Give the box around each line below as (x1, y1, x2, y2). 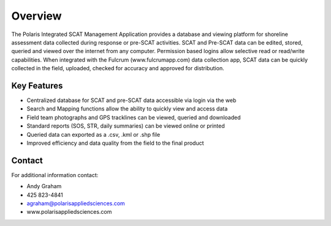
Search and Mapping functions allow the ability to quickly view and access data (26, 105, 228, 112)
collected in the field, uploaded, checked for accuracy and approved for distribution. (11, 65, 224, 72)
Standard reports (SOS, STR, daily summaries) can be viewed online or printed (26, 122, 225, 129)
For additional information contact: (11, 171, 99, 178)
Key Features (11, 80, 63, 91)
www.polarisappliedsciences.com (26, 208, 112, 216)
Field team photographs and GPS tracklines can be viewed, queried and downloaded (26, 114, 241, 121)
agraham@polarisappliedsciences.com (26, 200, 125, 207)
